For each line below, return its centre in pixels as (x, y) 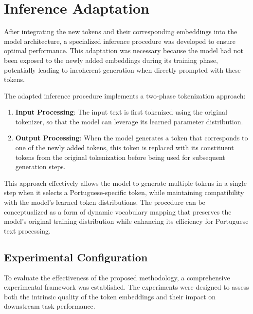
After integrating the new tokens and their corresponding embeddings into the (121, 31)
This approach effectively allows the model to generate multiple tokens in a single (125, 183)
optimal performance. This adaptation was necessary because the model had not (124, 50)
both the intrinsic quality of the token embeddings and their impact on (110, 296)
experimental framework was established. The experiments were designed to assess (126, 287)
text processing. (27, 230)
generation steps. (40, 167)
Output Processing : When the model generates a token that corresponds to (132, 138)
